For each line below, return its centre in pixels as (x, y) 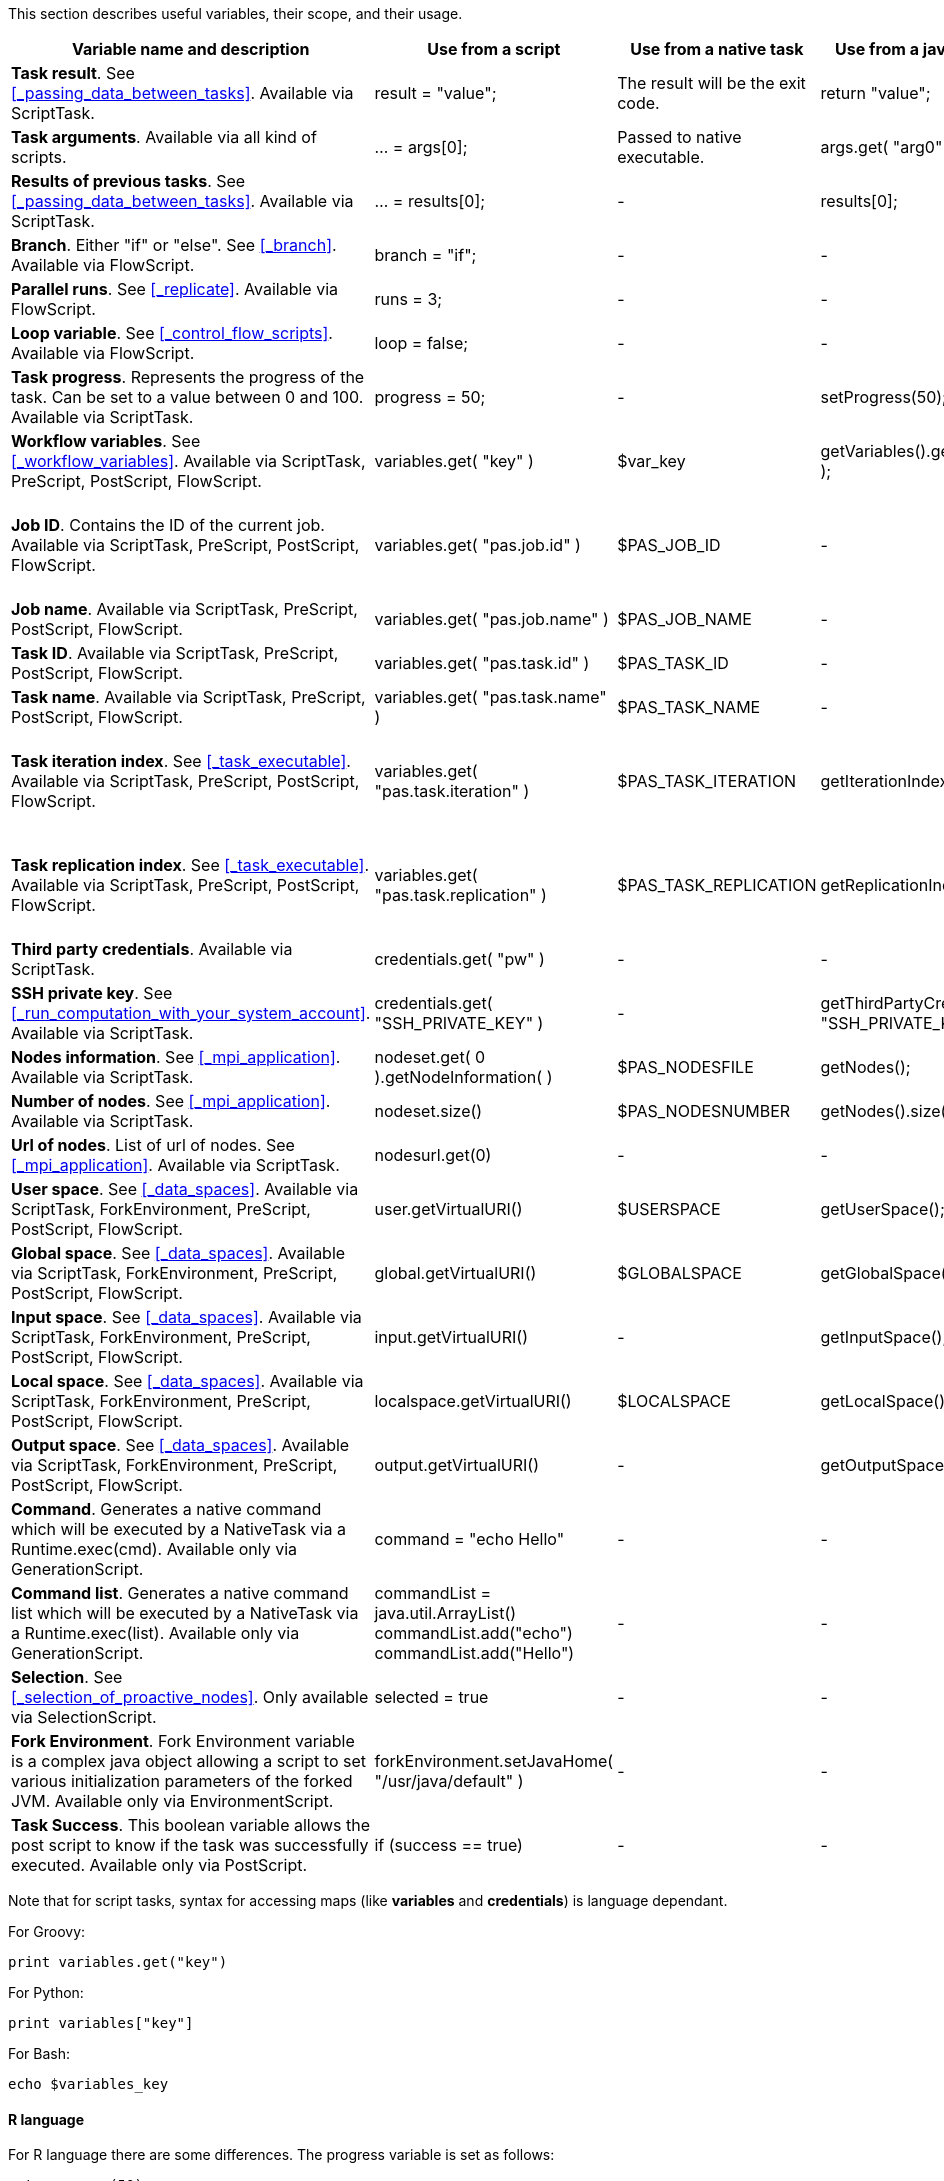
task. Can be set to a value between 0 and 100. (187, 397)
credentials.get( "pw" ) (459, 959)
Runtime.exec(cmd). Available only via (154, 1549)
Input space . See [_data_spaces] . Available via (186, 1317)
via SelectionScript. (84, 1717)
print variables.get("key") (118, 1962)
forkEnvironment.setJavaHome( (494, 1761)
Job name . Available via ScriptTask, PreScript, (184, 609)
